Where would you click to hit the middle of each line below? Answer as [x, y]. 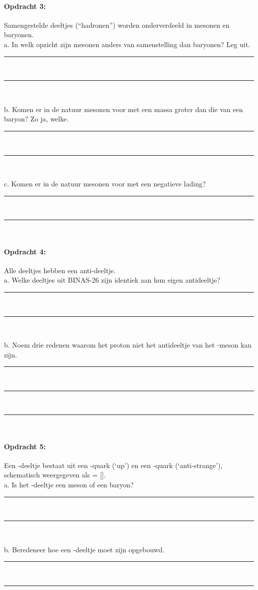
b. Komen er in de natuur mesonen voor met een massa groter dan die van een [124, 109]
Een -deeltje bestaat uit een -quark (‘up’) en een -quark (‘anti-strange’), [113, 465]
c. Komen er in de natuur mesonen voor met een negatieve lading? [105, 184]
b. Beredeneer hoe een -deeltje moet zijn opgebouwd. [84, 549]
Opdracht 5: [25, 446]
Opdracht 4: [25, 251]
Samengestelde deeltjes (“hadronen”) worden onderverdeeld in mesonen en [117, 25]
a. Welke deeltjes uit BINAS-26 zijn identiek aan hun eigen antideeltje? [112, 280]
